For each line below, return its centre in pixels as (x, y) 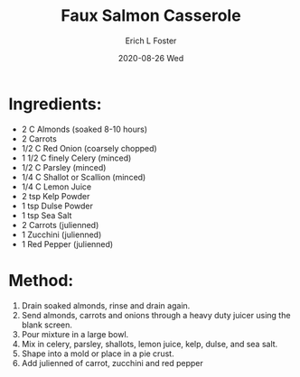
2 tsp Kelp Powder (56, 196)
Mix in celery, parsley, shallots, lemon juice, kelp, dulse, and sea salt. (150, 344)
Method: (41, 280)
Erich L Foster (151, 41)
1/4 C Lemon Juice (56, 187)
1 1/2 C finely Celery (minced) (76, 158)
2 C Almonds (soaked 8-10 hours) (84, 129)
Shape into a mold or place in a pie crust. (98, 354)
